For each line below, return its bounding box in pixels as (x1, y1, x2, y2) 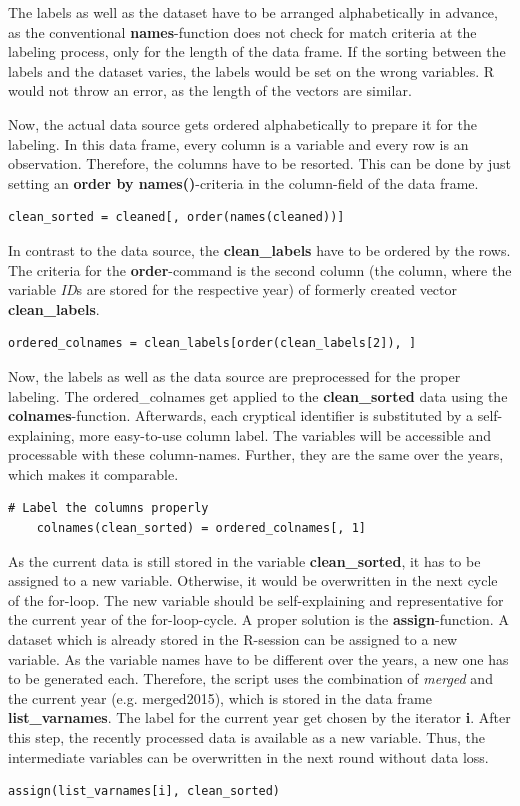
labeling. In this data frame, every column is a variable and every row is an (8, 133, 469, 154)
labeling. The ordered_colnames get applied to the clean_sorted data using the (8, 385, 508, 406)
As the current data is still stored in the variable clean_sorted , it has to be (8, 550, 481, 571)
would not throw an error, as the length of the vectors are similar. (8, 80, 412, 101)
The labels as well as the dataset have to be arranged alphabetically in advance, (8, 2, 498, 22)
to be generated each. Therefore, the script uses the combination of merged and (8, 668, 493, 689)
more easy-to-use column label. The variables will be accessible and (79, 424, 492, 445)
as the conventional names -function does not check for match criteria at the (8, 21, 477, 42)
